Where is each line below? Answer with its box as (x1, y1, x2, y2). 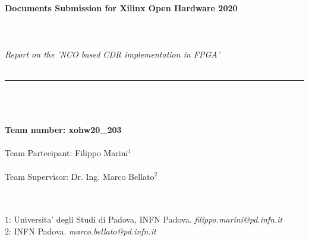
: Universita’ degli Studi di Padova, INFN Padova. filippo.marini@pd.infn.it (9, 213, 283, 226)
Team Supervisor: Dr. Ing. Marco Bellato (5, 170, 154, 182)
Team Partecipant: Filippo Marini (5, 147, 128, 159)
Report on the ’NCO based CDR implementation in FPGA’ (5, 48, 220, 61)
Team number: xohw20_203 (5, 123, 122, 136)
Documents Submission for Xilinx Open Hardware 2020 (5, 1, 238, 14)
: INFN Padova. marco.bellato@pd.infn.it (9, 224, 156, 237)
